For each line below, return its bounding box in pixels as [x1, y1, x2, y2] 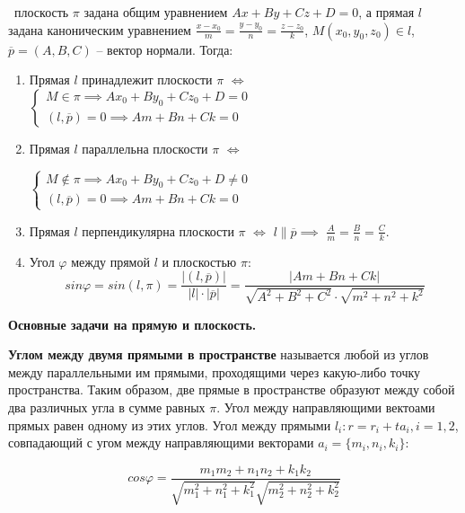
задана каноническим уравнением [8, 20, 191, 39]
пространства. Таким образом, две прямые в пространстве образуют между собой [8, 380, 455, 399]
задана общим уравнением [83, 3, 228, 21]
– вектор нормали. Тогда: [96, 40, 233, 58]
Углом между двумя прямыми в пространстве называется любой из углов [8, 345, 429, 364]
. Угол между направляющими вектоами [216, 398, 435, 416]
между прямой [71, 252, 150, 270]
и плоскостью [162, 252, 237, 270]
